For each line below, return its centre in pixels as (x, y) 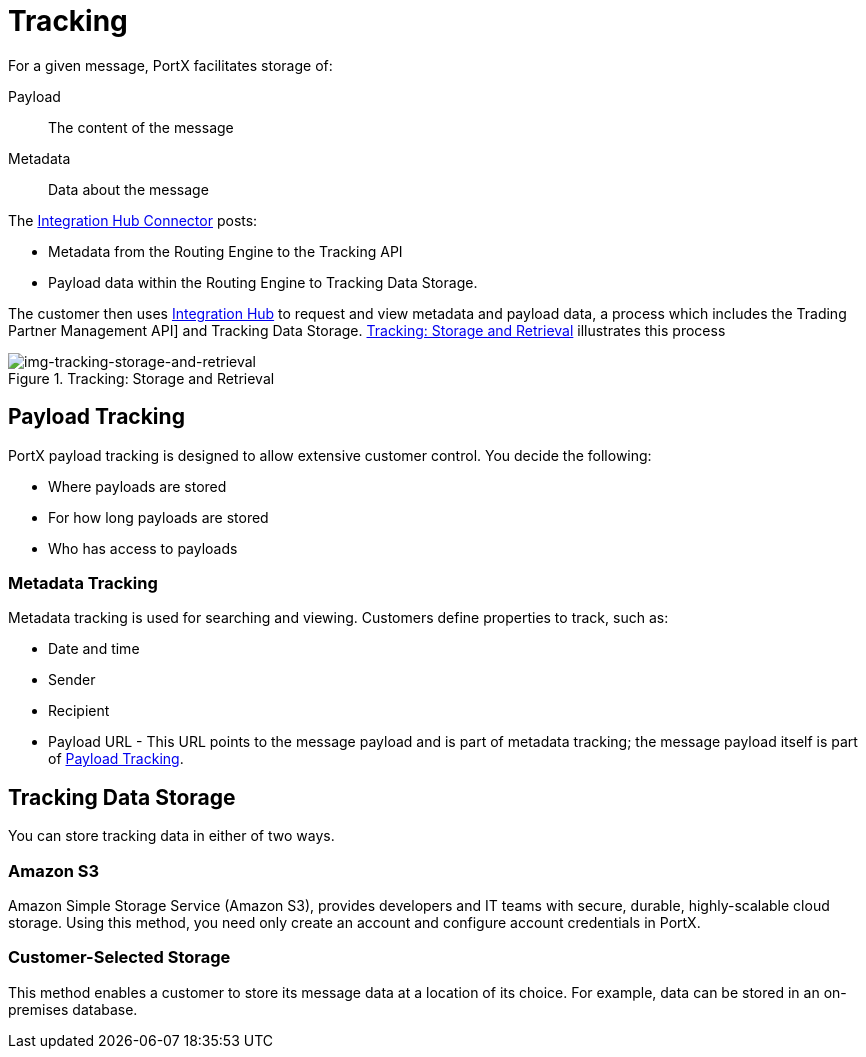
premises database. (73, 1009)
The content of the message (141, 127)
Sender (72, 680)
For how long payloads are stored (158, 517)
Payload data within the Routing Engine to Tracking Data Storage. (263, 282)
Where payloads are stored (137, 486)
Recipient (79, 711)
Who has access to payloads (143, 548)
